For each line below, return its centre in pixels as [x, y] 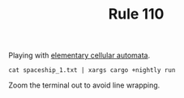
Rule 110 [136, 14]
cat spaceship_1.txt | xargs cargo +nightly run [92, 70]
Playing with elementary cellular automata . [79, 55]
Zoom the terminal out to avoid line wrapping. [84, 85]
